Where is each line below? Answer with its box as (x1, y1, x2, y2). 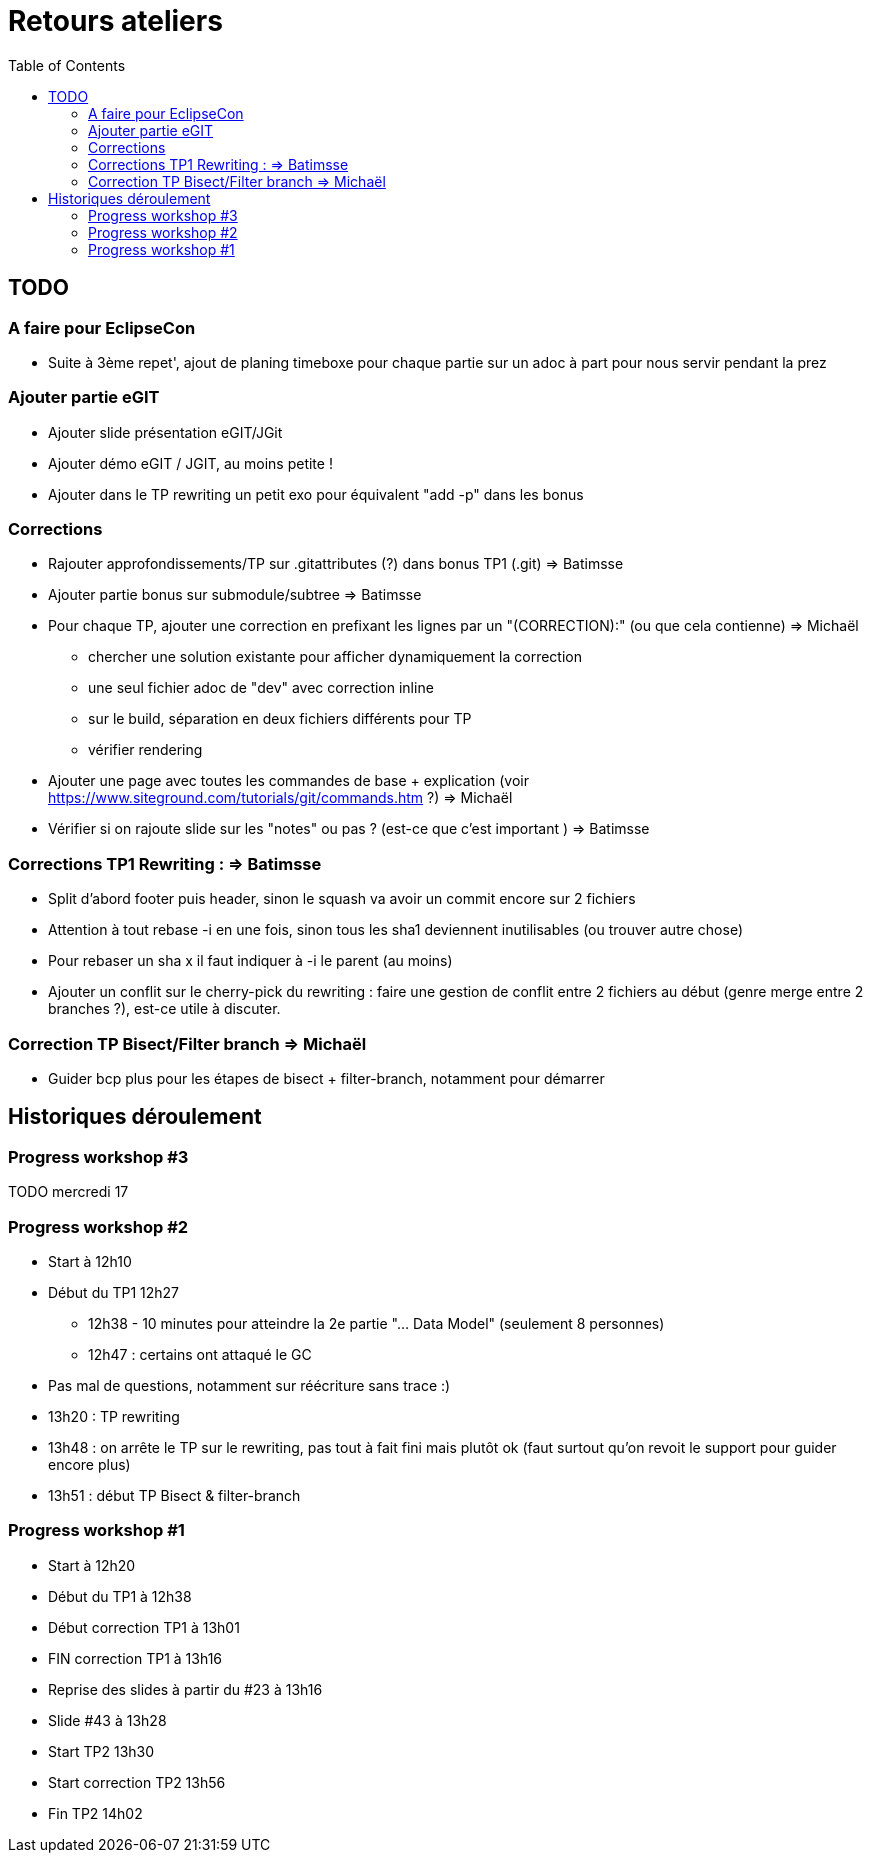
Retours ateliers (8, 4, 223, 38)
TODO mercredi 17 (8, 1183, 129, 1201)
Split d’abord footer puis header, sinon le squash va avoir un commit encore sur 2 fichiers (48, 890, 636, 908)
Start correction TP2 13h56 (48, 1773, 226, 1791)
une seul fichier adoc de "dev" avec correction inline (88, 679, 434, 697)
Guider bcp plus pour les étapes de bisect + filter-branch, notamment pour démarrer (48, 1069, 605, 1087)
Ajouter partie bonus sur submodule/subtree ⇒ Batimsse (48, 586, 422, 604)
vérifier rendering (88, 741, 203, 759)
